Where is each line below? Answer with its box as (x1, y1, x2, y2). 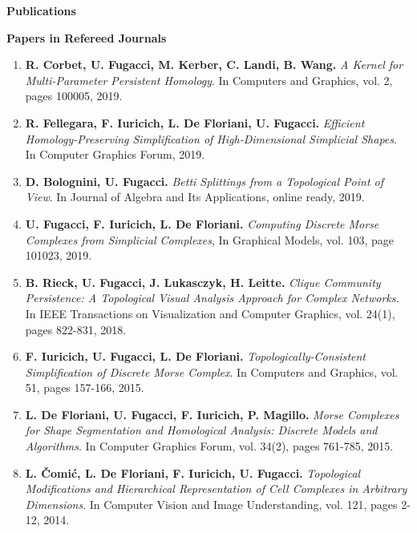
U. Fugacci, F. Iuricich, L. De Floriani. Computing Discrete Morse (25, 215, 379, 232)
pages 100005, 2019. (25, 87, 123, 104)
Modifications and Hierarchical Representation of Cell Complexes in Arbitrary (25, 480, 407, 497)
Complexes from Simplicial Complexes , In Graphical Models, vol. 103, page (25, 231, 394, 248)
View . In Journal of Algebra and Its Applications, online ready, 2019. (25, 188, 365, 205)
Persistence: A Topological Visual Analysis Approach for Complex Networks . (25, 289, 399, 306)
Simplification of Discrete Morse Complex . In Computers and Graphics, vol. (25, 363, 399, 380)
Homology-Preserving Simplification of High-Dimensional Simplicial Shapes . (25, 130, 397, 147)
